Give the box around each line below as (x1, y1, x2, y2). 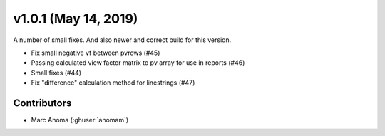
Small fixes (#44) (31, 68, 82, 77)
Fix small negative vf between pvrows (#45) (31, 48, 160, 57)
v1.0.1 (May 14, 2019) (13, 11, 138, 26)
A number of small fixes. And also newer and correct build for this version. (13, 36, 232, 44)
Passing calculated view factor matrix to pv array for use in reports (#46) (31, 58, 245, 67)
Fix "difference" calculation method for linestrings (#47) (31, 78, 195, 87)
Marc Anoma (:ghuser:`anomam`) (31, 116, 129, 125)
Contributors (13, 97, 72, 109)
